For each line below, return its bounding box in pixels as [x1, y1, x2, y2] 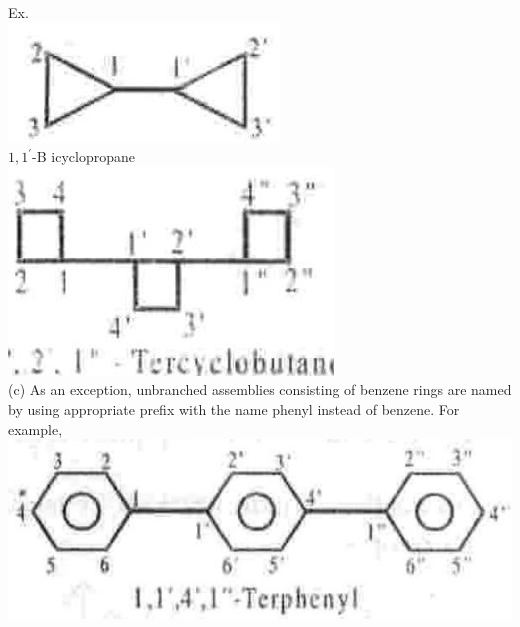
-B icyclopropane [32, 146, 135, 167]
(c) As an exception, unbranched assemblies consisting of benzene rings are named [8, 379, 512, 400]
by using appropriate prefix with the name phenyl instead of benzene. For [8, 398, 460, 419]
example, [8, 418, 63, 439]
